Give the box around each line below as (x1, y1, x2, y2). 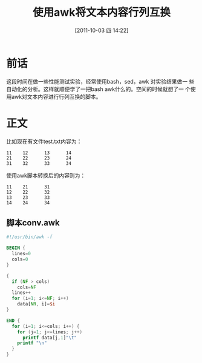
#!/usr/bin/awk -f (6, 234, 53, 240)
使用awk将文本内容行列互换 (32, 5, 171, 19)
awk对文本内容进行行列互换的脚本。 (11, 93, 102, 100)
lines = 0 (11, 251, 31, 257)
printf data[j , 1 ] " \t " (22, 335, 77, 341)
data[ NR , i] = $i (17, 301, 56, 307)
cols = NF (17, 284, 36, 290)
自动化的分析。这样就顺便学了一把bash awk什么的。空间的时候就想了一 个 (6, 85, 191, 93)
